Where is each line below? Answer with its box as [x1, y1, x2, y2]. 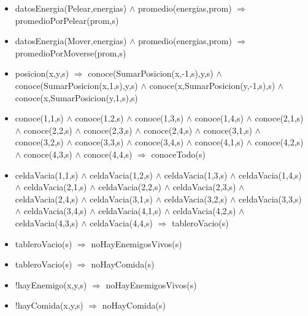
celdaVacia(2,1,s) [23, 180, 87, 193]
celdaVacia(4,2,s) [172, 204, 236, 217]
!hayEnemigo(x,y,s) [15, 278, 87, 291]
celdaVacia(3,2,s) [164, 192, 228, 205]
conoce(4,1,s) [194, 136, 244, 148]
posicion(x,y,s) [15, 67, 69, 80]
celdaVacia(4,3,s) [15, 216, 79, 229]
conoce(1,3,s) [135, 112, 184, 125]
